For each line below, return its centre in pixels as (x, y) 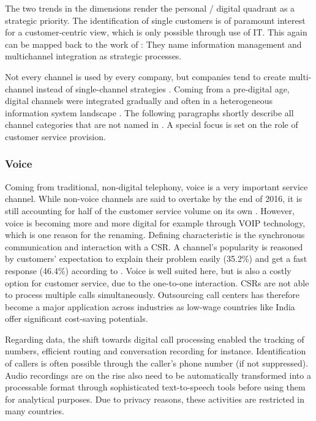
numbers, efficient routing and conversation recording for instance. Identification (156, 351)
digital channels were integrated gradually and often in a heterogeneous (139, 101)
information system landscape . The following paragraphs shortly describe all (149, 112)
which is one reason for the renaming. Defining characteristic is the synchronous (155, 235)
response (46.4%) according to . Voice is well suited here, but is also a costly (148, 270)
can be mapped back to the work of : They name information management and (153, 44)
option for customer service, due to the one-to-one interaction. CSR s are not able (157, 282)
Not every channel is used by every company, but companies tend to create (145, 76)
